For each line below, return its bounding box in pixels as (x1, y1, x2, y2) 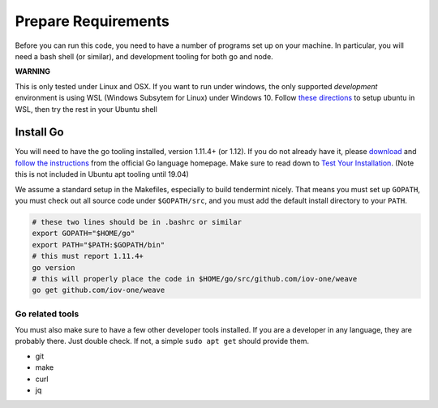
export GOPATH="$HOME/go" (32, 229, 135, 238)
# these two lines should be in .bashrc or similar (32, 217, 243, 226)
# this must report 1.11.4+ (32, 251, 144, 261)
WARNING (15, 67, 50, 76)
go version (32, 263, 75, 272)
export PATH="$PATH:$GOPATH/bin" (32, 240, 165, 249)
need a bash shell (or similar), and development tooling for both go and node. (15, 51, 273, 61)
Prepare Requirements (15, 12, 170, 30)
